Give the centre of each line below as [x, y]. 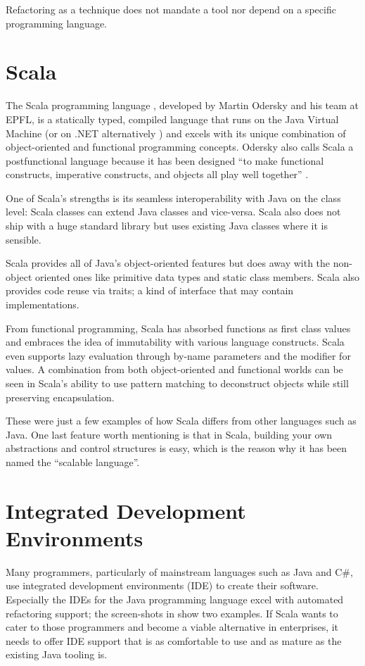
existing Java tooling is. [57, 654]
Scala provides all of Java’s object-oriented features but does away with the [168, 263]
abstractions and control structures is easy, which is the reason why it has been [177, 448]
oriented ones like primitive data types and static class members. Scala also [197, 276]
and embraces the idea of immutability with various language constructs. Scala [175, 342]
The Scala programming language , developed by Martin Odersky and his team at [182, 105]
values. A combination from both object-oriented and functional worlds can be [174, 369]
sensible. [24, 239]
